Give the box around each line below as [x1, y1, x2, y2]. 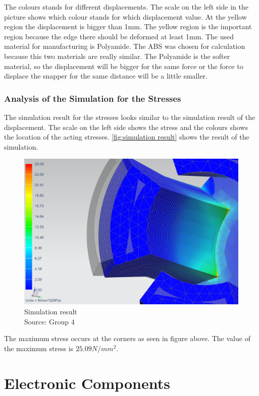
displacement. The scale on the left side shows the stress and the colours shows [4, 121, 248, 132]
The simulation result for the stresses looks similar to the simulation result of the [4, 111, 255, 122]
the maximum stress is [4, 343, 74, 353]
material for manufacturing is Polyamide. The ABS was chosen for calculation [4, 41, 245, 51]
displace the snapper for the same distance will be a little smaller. [4, 71, 208, 81]
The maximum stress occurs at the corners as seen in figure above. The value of [4, 333, 250, 344]
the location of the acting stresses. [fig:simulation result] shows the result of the [4, 131, 249, 142]
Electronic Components [4, 372, 170, 393]
